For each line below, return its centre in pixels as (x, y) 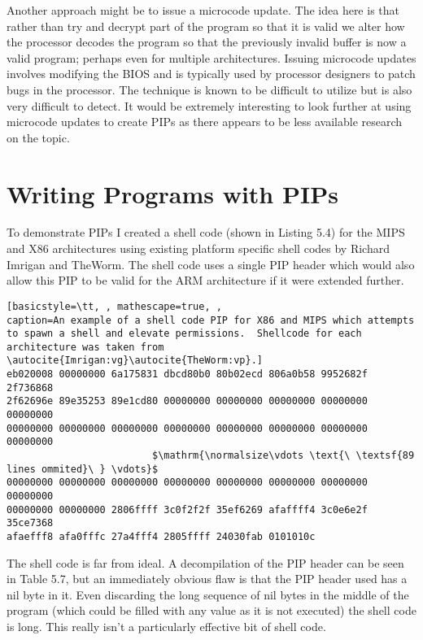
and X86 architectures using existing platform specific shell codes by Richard (198, 248)
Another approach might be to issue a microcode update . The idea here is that (203, 10)
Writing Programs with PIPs (172, 193)
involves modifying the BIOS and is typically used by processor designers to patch (211, 74)
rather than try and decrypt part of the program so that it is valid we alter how (206, 26)
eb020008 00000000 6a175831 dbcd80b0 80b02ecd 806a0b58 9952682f (187, 374)
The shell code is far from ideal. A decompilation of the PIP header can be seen (205, 562)
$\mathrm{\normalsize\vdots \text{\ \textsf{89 (283, 456)
